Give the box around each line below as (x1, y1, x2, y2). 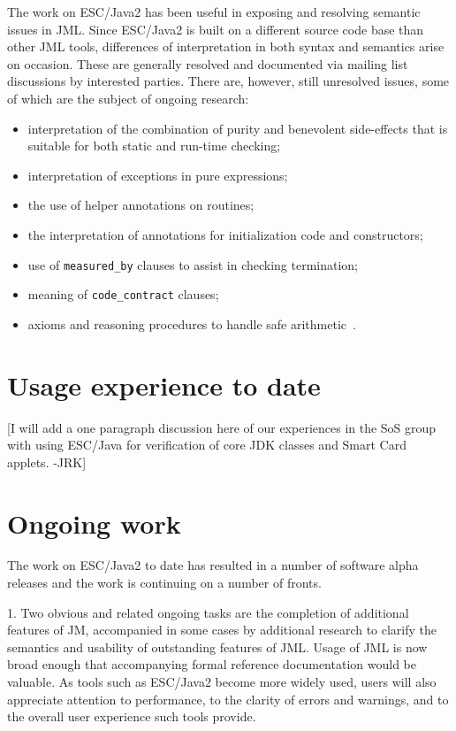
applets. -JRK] (7, 452, 87, 471)
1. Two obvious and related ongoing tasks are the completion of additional (7, 603, 409, 621)
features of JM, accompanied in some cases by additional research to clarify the (7, 620, 437, 639)
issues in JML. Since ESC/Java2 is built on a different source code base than (7, 19, 424, 38)
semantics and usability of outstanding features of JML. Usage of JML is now (7, 637, 428, 656)
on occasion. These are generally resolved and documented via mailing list (7, 54, 408, 73)
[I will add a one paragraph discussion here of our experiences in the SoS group (7, 418, 437, 436)
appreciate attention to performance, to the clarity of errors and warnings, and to (7, 689, 449, 708)
